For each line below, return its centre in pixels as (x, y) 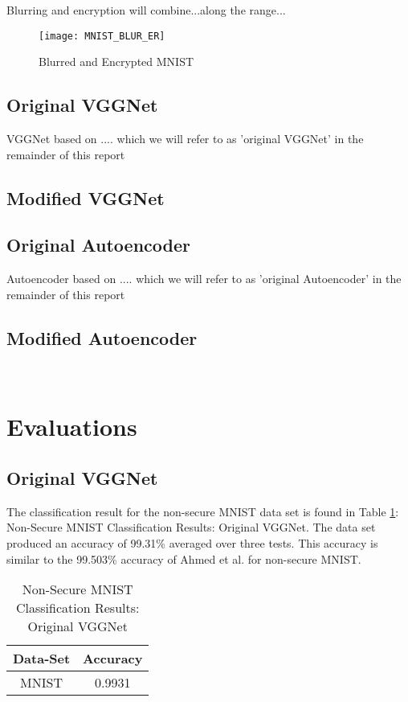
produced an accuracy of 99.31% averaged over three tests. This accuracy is (192, 542)
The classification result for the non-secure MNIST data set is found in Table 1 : (203, 511)
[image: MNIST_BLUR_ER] (102, 36)
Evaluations (72, 427)
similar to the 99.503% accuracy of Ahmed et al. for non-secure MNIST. (184, 558)
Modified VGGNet (86, 197)
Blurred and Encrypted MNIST (116, 62)
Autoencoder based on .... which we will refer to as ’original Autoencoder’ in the (204, 279)
